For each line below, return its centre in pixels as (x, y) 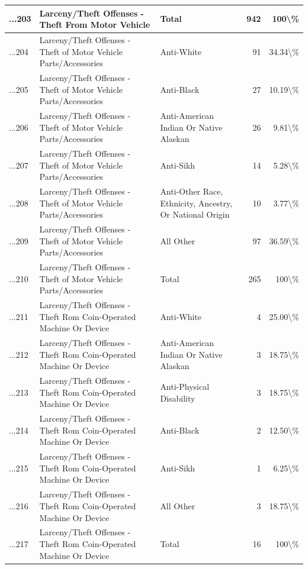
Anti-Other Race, (192, 191)
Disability (178, 398)
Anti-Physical (185, 387)
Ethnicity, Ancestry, (196, 203)
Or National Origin (195, 214)
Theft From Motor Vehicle (95, 25)
